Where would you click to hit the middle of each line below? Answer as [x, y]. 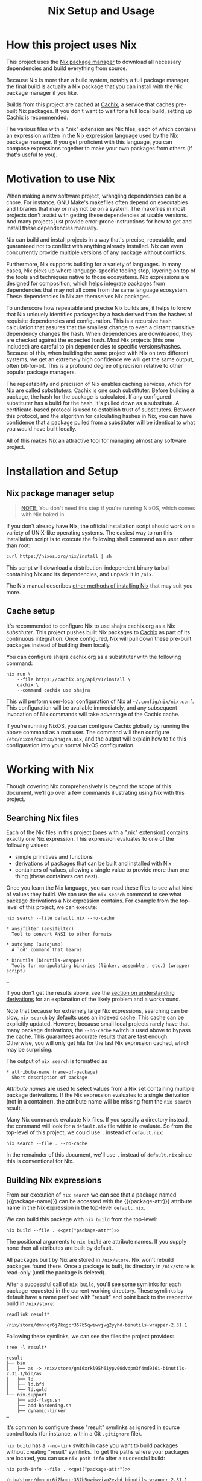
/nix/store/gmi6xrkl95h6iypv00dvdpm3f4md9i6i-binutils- [116, 1369]
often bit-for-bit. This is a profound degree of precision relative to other [95, 365]
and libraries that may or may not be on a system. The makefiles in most [96, 208]
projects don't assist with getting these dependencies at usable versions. [97, 215]
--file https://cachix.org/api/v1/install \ [74, 679]
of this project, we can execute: [58, 907]
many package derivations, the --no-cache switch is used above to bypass [99, 1030]
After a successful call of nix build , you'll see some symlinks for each [94, 1284]
